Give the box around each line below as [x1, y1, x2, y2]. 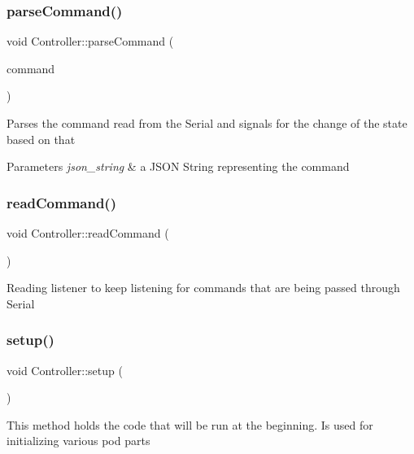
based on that [7, 130, 76, 147]
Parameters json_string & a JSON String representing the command [7, 158, 350, 175]
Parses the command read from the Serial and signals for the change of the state [7, 115, 407, 131]
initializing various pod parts [7, 432, 150, 449]
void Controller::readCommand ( [7, 225, 169, 241]
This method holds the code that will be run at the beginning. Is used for [7, 416, 373, 433]
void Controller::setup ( [7, 361, 123, 378]
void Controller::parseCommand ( [7, 33, 174, 50]
